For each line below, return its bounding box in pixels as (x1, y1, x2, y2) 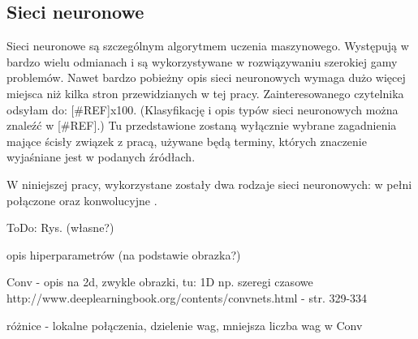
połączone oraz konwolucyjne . (6, 191, 157, 208)
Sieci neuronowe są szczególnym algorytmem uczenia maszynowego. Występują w (6, 37, 409, 54)
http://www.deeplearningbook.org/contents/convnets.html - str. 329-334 (6, 289, 368, 306)
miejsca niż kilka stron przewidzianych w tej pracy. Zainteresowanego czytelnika (6, 84, 404, 101)
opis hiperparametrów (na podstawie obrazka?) (6, 246, 241, 263)
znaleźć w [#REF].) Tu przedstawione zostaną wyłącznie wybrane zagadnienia (6, 117, 397, 134)
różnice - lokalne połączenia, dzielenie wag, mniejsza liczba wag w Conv (6, 316, 363, 333)
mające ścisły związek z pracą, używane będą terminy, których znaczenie (6, 132, 367, 149)
